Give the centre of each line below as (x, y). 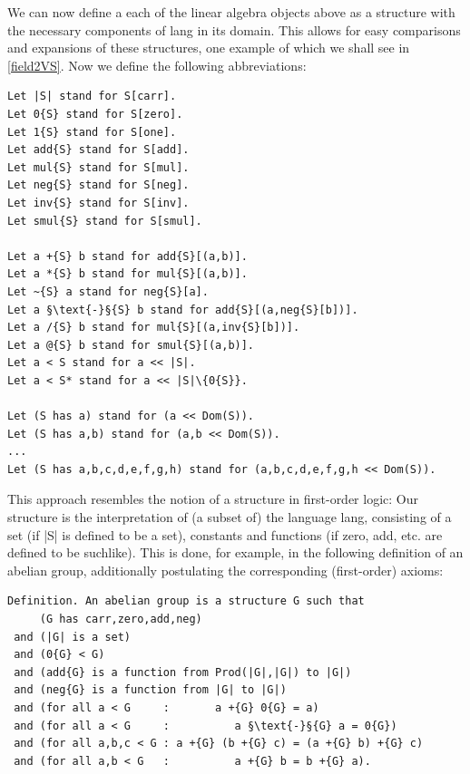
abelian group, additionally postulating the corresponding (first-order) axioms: (225, 570)
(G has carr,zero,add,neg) (121, 619)
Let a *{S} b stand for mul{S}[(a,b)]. (127, 274)
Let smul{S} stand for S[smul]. (105, 221)
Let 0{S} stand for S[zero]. (95, 114)
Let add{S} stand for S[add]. (98, 150)
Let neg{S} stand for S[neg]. (98, 185)
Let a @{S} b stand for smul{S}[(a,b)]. (131, 345)
